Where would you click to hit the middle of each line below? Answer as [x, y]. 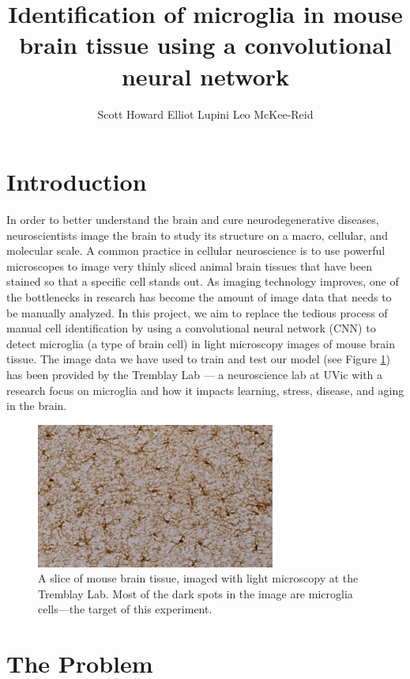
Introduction [77, 182]
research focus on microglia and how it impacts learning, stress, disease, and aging [205, 390]
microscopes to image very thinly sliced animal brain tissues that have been [189, 266]
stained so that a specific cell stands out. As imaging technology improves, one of [203, 281]
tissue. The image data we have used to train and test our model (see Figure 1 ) [198, 359]
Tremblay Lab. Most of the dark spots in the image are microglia [196, 593]
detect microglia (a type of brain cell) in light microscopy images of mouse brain [201, 343]
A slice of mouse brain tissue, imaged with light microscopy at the [198, 578]
